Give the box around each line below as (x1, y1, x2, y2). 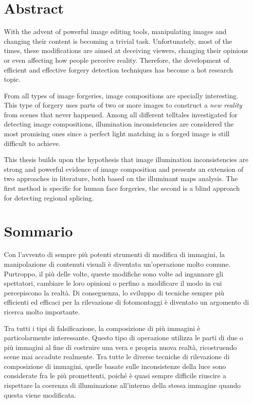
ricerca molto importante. (4, 306, 80, 316)
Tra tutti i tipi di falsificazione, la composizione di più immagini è (4, 323, 200, 333)
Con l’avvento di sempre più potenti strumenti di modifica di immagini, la (4, 249, 225, 259)
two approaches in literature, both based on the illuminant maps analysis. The (4, 173, 238, 183)
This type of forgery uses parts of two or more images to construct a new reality (4, 100, 242, 110)
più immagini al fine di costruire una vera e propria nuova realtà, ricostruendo (4, 342, 237, 352)
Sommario (4, 221, 73, 241)
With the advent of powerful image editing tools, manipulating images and (4, 26, 227, 37)
